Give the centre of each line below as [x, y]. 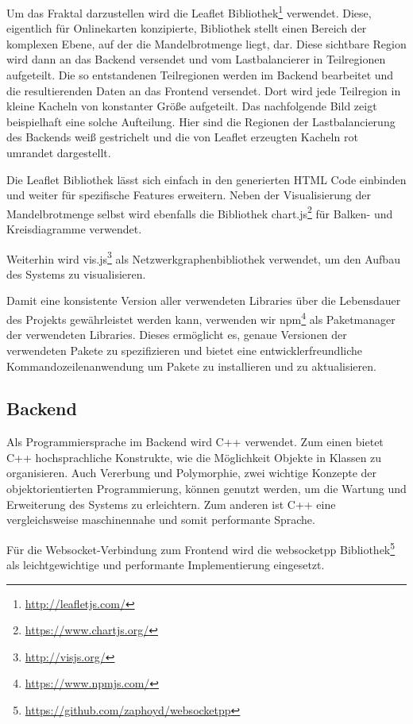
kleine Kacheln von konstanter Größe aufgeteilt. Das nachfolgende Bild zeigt [192, 106]
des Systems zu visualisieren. [76, 273]
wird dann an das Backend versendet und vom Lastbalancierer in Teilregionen [196, 59]
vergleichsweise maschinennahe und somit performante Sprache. [161, 520]
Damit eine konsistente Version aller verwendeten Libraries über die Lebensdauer [204, 300]
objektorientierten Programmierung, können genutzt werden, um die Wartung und [206, 489]
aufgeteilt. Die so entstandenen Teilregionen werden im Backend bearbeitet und [200, 75]
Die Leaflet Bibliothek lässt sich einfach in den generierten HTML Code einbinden [206, 179]
